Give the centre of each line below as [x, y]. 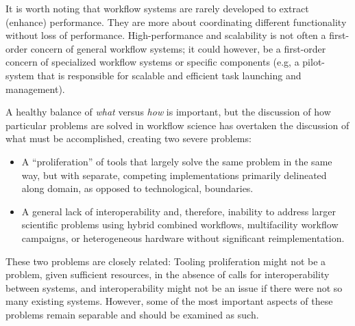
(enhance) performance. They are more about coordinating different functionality [176, 22]
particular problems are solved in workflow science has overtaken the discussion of [177, 125]
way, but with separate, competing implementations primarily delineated [174, 175]
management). [35, 89]
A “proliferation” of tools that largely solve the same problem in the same [177, 161]
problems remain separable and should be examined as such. [132, 314]
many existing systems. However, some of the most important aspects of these [169, 301]
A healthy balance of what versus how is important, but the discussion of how [168, 112]
